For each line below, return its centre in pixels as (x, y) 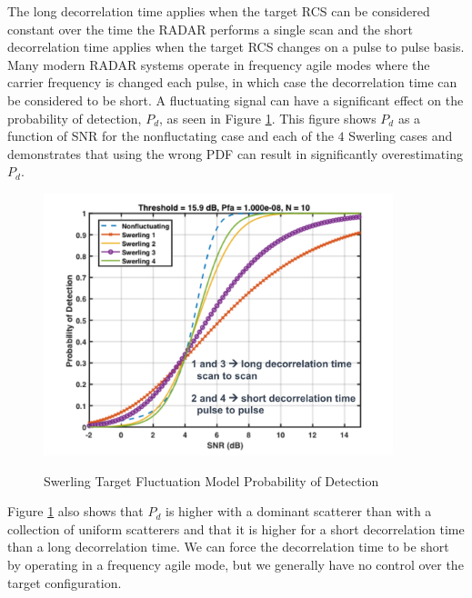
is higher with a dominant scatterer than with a (299, 511)
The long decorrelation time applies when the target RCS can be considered (219, 11)
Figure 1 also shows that (75, 511)
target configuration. (65, 582)
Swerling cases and (401, 136)
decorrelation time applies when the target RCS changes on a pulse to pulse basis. (236, 47)
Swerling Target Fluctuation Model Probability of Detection (211, 480)
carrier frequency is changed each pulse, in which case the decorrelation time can (232, 82)
